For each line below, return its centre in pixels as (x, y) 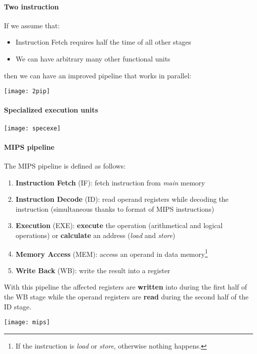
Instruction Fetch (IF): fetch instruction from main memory (110, 182)
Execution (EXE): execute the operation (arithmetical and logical (119, 225)
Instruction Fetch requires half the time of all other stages (103, 42)
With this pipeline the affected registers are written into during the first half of (126, 287)
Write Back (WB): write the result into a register (93, 270)
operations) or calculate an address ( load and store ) (95, 235)
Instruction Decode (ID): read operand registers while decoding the (122, 199)
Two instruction (31, 6)
